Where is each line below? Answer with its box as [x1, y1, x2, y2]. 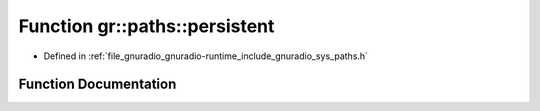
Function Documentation [18, 76, 177, 93]
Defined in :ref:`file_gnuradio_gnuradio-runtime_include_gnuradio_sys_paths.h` [43, 50, 369, 62]
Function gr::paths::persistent [18, 15, 275, 37]
